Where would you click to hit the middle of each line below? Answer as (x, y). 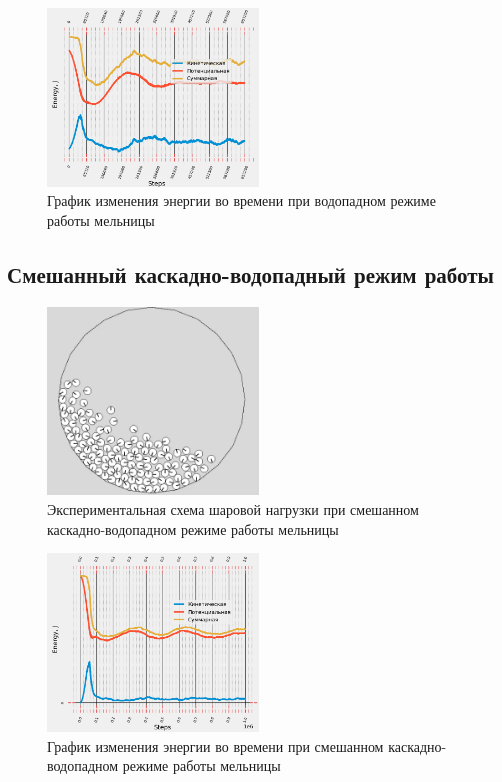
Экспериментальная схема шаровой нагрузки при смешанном (233, 508)
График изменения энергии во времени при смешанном (215, 745)
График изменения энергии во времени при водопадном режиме (241, 200)
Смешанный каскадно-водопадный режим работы (250, 274)
